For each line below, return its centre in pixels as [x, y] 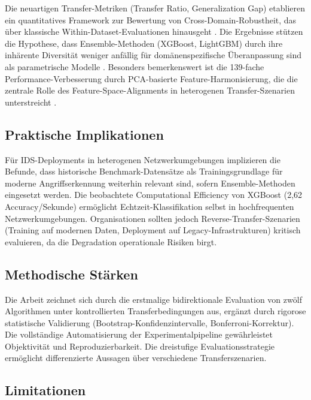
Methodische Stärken [71, 274]
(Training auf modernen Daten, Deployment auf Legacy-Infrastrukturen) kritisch [153, 230]
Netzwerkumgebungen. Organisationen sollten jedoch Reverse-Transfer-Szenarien [153, 218]
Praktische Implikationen [84, 134]
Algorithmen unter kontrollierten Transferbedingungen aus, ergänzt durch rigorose [155, 311]
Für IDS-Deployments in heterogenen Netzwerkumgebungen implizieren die [143, 159]
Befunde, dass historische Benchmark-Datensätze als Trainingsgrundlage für [144, 171]
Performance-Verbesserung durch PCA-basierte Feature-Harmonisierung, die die [151, 78]
